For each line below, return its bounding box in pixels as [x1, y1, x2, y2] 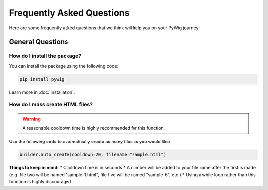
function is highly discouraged [9, 179, 71, 185]
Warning [22, 116, 41, 122]
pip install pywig [19, 76, 65, 82]
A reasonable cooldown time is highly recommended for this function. [22, 125, 165, 131]
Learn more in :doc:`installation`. [9, 89, 75, 95]
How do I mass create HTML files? [9, 101, 93, 108]
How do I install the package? [9, 52, 82, 59]
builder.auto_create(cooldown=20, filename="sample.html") [19, 152, 166, 158]
